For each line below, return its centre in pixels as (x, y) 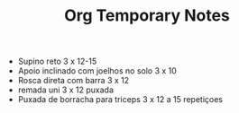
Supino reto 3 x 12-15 (57, 61)
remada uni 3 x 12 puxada (66, 90)
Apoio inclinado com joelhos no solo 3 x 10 (97, 71)
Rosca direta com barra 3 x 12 (74, 81)
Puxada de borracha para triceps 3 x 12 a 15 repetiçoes (120, 100)
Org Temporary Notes (147, 16)
